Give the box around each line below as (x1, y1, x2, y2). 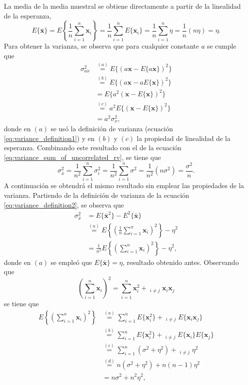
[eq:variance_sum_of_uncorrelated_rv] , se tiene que (4, 152, 161, 162)
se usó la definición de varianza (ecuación (50, 123, 173, 134)
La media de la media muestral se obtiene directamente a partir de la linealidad (4, 1, 241, 11)
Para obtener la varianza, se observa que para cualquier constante (4, 41, 199, 51)
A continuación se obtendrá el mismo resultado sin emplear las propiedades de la (4, 180, 244, 191)
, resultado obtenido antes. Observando (122, 257, 239, 267)
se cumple (207, 41, 236, 51)
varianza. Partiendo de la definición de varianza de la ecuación (4, 190, 189, 200)
